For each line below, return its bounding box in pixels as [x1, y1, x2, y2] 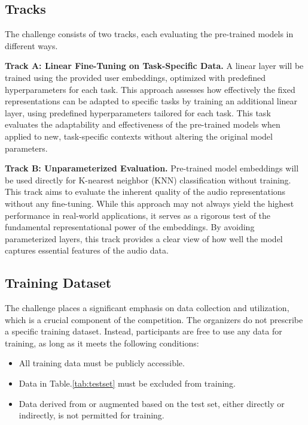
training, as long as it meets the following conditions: [5, 336, 199, 349]
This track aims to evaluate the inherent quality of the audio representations [5, 185, 286, 198]
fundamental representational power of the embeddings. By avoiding [5, 221, 255, 233]
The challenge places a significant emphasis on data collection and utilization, [5, 302, 289, 314]
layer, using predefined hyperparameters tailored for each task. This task [5, 106, 271, 119]
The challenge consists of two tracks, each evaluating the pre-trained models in [5, 28, 294, 40]
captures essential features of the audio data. [5, 244, 169, 257]
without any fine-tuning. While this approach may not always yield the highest [5, 197, 294, 209]
